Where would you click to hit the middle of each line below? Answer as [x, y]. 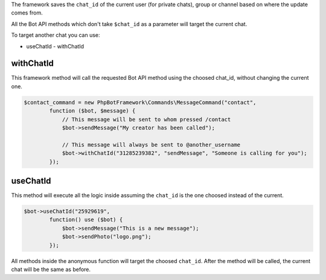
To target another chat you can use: [56, 35]
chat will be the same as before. [51, 269]
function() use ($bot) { [86, 220]
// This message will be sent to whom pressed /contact [146, 119]
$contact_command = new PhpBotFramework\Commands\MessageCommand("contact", [140, 102]
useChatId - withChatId [55, 46]
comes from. [27, 13]
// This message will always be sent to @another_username [151, 145]
